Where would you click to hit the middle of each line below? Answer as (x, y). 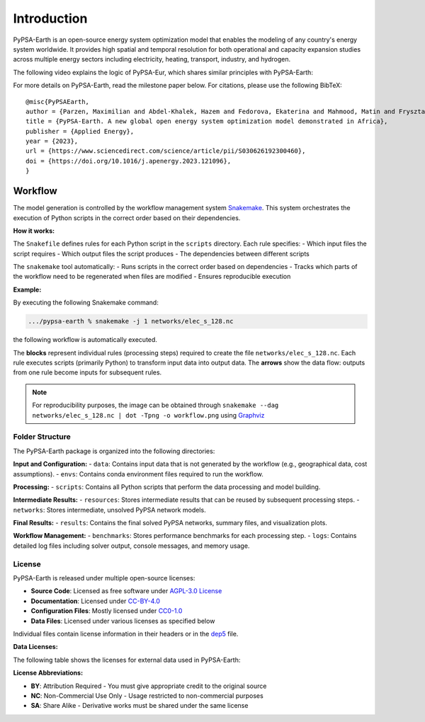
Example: (27, 290)
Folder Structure (42, 437)
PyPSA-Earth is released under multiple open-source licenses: (104, 578)
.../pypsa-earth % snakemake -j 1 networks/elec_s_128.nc (131, 321)
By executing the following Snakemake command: (86, 303)
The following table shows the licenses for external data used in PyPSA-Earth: (127, 660)
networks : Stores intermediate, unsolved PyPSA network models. (109, 510)
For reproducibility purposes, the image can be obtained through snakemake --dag (155, 405)
